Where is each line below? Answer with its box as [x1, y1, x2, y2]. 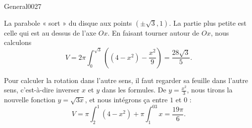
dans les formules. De [101, 85, 166, 95]
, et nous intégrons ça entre [85, 94, 168, 105]
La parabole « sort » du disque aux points [4, 17, 132, 28]
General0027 [4, 1, 42, 11]
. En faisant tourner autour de [107, 27, 200, 38]
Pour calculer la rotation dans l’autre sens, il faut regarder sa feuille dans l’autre [4, 75, 248, 85]
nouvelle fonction [4, 94, 55, 105]
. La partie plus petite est [169, 17, 247, 28]
